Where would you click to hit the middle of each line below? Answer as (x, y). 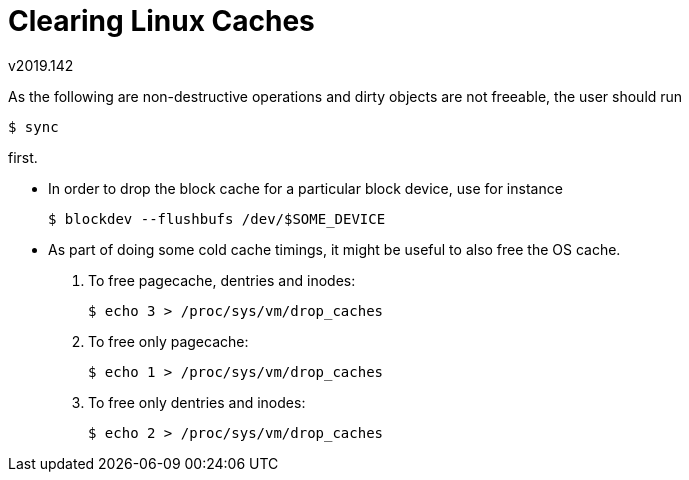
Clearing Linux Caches (161, 21)
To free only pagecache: (168, 341)
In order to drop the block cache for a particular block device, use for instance (305, 188)
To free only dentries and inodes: (197, 402)
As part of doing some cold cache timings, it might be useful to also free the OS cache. (334, 249)
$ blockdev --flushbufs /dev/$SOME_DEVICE (217, 218)
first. (23, 157)
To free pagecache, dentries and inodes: (222, 280)
